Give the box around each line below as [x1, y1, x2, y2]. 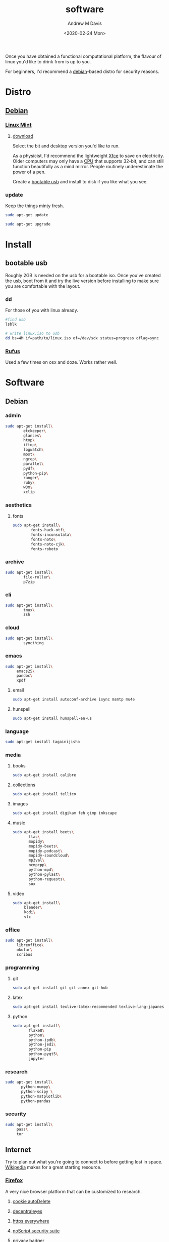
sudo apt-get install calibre [12, 772, 77, 778]
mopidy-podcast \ [28, 848, 63, 853]
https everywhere [12, 1218, 49, 1224]
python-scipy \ [21, 1089, 53, 1094]
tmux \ [23, 607, 35, 612]
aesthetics [5, 501, 32, 509]
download [12, 133, 34, 139]
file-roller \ [23, 574, 51, 579]
